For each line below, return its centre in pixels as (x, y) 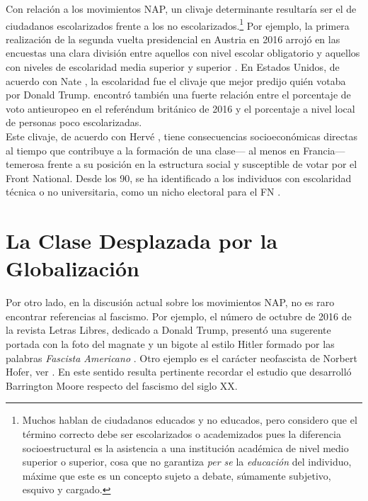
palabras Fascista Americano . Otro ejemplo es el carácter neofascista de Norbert (182, 358)
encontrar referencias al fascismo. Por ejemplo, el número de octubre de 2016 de (179, 316)
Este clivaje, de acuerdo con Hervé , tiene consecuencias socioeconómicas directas (182, 136)
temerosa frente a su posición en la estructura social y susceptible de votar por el (182, 164)
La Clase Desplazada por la (142, 241)
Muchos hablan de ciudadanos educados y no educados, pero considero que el (190, 420)
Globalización (73, 268)
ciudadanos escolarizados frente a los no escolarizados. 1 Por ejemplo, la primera (178, 24)
